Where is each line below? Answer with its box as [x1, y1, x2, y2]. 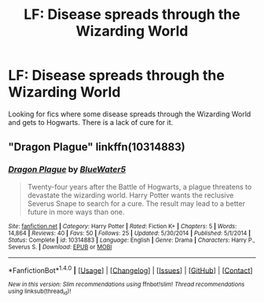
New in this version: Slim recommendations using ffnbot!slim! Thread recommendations [8, 281, 245, 289]
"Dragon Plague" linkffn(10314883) [8, 140, 186, 154]
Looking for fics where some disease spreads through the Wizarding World [8, 109, 251, 119]
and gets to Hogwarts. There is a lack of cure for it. [8, 117, 174, 127]
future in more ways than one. [27, 207, 125, 216]
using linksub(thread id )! [8, 287, 71, 297]
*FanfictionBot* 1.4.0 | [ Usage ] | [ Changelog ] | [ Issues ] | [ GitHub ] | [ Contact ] [8, 264, 253, 275]
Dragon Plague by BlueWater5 [8, 164, 126, 175]
